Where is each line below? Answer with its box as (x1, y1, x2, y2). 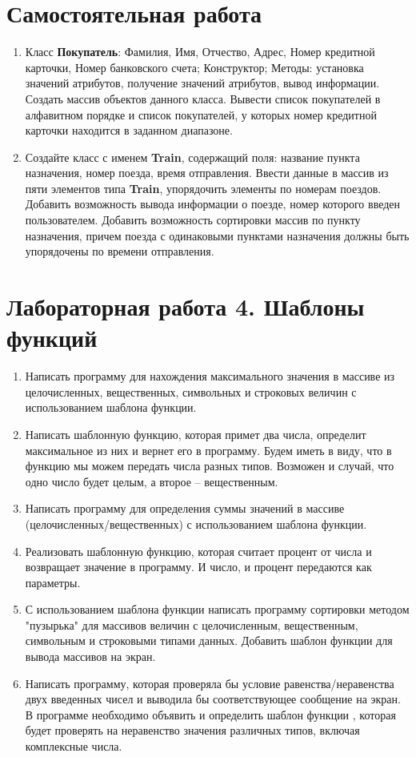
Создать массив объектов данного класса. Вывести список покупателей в (25, 90, 381, 107)
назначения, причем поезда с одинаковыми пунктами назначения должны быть (25, 227, 410, 244)
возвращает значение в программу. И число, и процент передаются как (25, 558, 372, 575)
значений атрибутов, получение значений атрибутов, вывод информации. (25, 74, 380, 91)
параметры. (25, 574, 81, 590)
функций (6, 321, 98, 354)
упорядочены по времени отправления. (25, 243, 214, 260)
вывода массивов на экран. (25, 648, 156, 665)
